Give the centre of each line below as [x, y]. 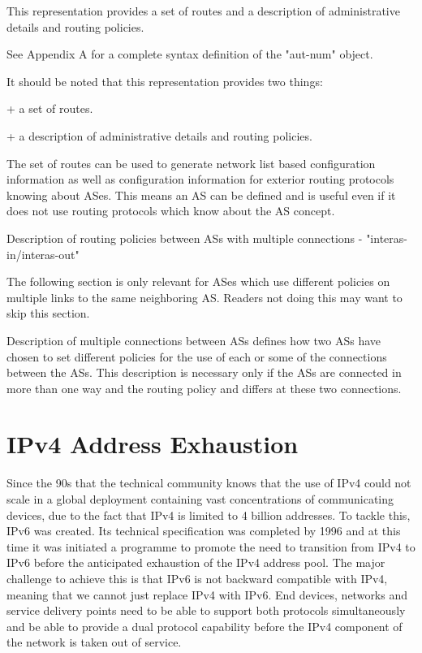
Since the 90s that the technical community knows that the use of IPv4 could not [209, 483]
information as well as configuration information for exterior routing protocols [200, 179]
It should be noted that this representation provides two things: [165, 81]
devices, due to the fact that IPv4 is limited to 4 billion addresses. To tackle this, [209, 515]
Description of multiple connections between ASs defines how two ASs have [194, 340]
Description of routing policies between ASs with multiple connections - [185, 238]
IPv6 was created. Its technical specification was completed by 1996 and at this [204, 531]
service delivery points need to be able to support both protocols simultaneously [206, 610]
